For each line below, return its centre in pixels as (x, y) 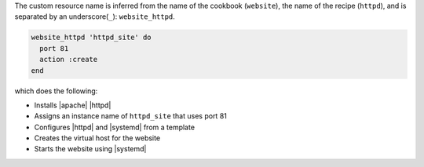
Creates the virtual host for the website (97, 138)
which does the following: (56, 91)
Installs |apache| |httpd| (73, 105)
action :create (69, 60)
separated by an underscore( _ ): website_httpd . (95, 16)
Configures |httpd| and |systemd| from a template (115, 127)
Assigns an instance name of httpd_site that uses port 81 (130, 116)
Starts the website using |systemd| (90, 149)
